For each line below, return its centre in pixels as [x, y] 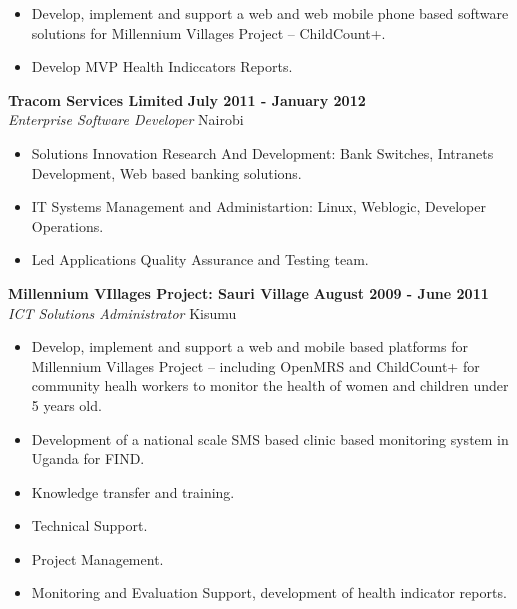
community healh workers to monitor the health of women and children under [270, 385]
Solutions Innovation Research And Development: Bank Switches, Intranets [262, 152]
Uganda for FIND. [88, 458]
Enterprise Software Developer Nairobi [126, 119]
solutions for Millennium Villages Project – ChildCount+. [208, 32]
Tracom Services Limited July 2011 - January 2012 [187, 99]
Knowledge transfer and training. [133, 491]
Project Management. [97, 558]
